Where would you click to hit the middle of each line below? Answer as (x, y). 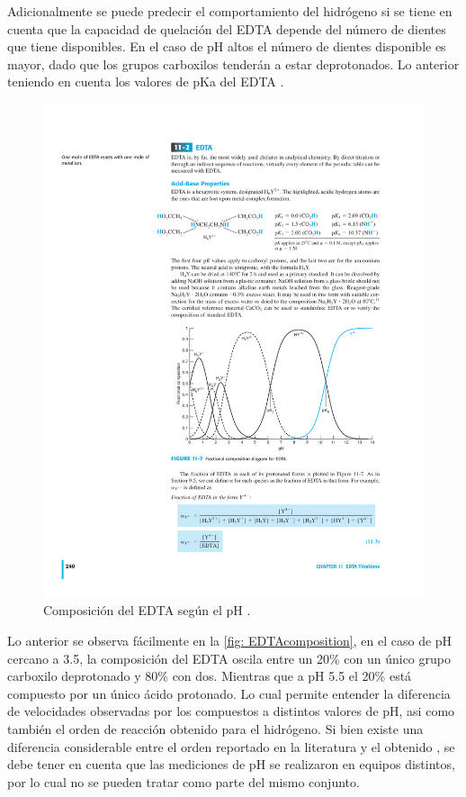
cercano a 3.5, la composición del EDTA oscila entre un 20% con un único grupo (229, 658)
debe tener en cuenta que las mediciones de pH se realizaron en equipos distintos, (231, 764)
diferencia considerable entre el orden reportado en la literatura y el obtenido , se (231, 746)
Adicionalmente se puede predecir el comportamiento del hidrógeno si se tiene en (230, 11)
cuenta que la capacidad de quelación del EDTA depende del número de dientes (227, 28)
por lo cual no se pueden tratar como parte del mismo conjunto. (184, 781)
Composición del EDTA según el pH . (147, 610)
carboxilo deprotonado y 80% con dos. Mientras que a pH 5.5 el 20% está (210, 676)
